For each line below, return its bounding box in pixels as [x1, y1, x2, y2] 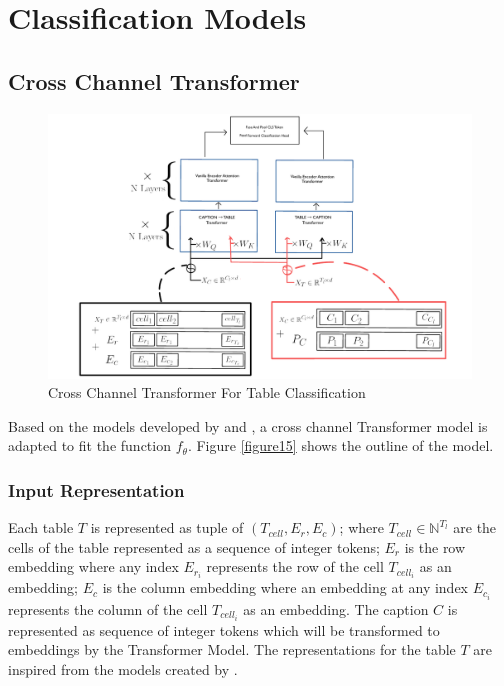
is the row [404, 536, 466, 557]
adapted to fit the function [8, 435, 171, 456]
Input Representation [8, 477, 185, 502]
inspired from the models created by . [8, 658, 238, 679]
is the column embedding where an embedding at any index [102, 577, 469, 598]
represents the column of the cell [8, 598, 208, 619]
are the [453, 517, 497, 538]
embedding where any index [8, 556, 179, 577]
